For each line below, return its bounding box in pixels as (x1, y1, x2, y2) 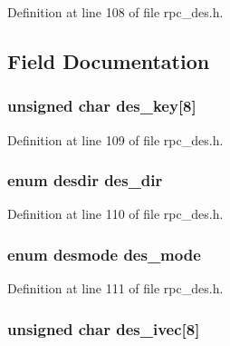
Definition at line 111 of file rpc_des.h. (7, 279, 224, 298)
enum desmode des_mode (7, 242, 201, 265)
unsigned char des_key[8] (7, 94, 196, 117)
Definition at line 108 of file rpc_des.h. (7, 3, 224, 21)
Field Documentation (7, 46, 210, 74)
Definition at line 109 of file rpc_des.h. (7, 130, 224, 149)
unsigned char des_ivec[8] (7, 317, 200, 340)
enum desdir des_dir (7, 169, 163, 192)
